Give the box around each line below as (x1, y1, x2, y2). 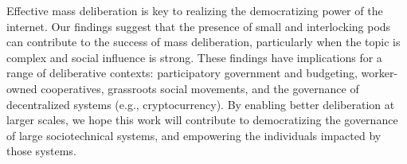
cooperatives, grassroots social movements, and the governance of (41, 80, 359, 96)
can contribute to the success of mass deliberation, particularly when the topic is (6, 33, 401, 50)
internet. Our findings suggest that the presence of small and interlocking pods (6, 18, 391, 34)
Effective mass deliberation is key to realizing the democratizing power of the (6, 2, 383, 18)
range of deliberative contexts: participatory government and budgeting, (6, 64, 358, 81)
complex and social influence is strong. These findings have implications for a (6, 49, 382, 65)
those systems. (6, 143, 76, 159)
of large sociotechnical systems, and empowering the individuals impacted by (6, 127, 382, 143)
